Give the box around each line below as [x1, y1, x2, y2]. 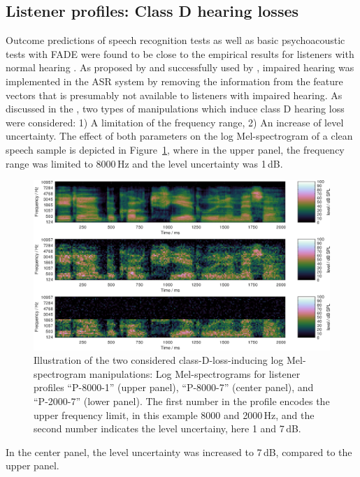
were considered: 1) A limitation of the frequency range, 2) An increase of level [6, 115, 344, 129]
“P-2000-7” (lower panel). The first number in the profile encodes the [34, 393, 330, 408]
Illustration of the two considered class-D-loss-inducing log [34, 353, 284, 367]
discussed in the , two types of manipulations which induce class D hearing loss [6, 101, 345, 116]
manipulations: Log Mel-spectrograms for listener [89, 366, 301, 381]
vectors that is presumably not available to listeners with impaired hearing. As [6, 87, 343, 102]
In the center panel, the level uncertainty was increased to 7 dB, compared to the [6, 444, 352, 459]
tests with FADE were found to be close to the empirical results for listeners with [6, 46, 354, 61]
